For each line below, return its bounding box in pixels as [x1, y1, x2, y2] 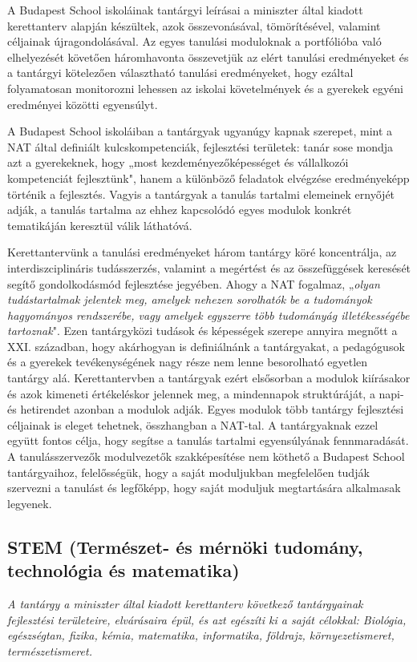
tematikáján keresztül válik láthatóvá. [7, 216, 192, 233]
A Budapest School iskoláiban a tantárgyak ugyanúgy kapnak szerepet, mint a [7, 123, 393, 139]
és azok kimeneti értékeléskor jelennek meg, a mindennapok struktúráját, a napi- [7, 385, 404, 402]
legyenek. [7, 494, 52, 511]
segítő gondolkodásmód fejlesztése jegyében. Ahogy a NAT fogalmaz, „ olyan [7, 275, 380, 292]
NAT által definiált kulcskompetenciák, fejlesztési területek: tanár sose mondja [7, 138, 394, 155]
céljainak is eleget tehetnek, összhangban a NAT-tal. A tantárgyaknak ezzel [7, 416, 379, 433]
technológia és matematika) [7, 558, 240, 583]
